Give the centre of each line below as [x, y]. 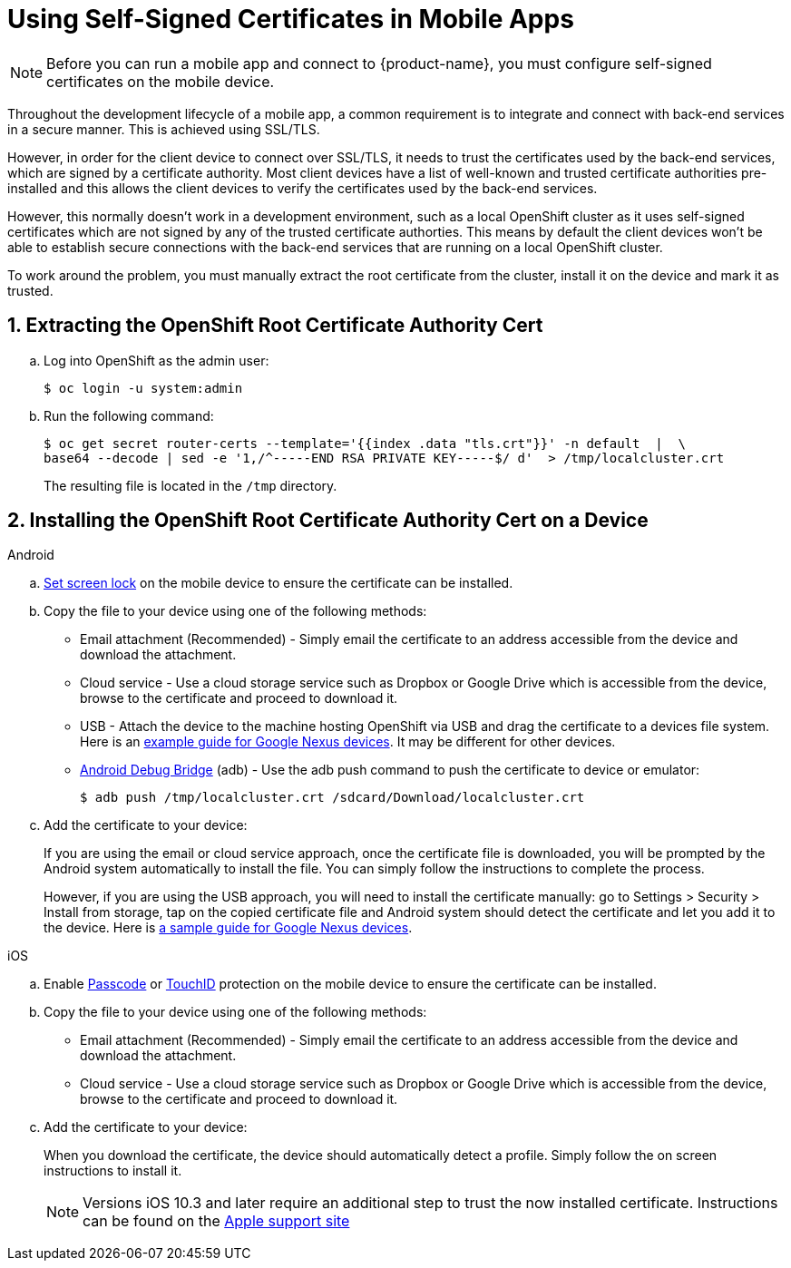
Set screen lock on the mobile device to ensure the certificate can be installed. [278, 583]
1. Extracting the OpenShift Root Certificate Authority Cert [275, 326]
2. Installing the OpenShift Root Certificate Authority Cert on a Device [328, 521]
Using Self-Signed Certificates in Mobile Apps [291, 19]
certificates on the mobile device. [161, 81]
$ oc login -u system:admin [143, 388]
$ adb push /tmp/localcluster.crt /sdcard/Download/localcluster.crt [332, 798]
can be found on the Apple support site [216, 1221]
